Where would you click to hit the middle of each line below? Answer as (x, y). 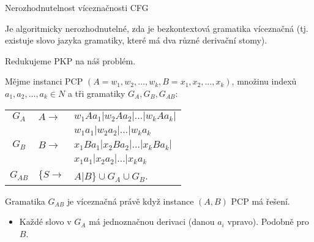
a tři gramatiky (96, 93)
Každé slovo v (45, 221)
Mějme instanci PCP (44, 81)
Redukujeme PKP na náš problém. (70, 60)
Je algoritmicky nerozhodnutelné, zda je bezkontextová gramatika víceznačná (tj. (157, 28)
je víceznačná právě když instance (130, 201)
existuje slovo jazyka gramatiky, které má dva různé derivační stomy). (136, 40)
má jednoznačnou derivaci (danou (152, 221)
